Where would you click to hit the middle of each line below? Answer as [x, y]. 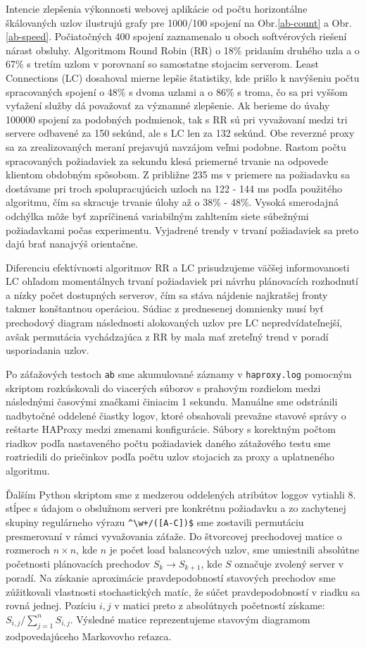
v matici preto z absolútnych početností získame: [220, 605]
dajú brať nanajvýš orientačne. [72, 244]
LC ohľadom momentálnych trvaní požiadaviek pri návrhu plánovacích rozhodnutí [182, 281]
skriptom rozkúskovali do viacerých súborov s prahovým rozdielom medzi [163, 387]
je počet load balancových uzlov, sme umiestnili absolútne [234, 550]
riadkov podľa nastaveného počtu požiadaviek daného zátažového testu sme [168, 442]
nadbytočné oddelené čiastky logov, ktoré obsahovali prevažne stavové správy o [176, 415]
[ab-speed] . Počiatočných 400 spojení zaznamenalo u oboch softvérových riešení [176, 36]
